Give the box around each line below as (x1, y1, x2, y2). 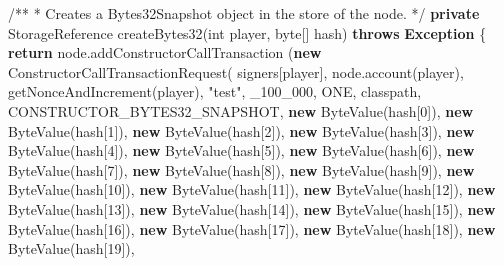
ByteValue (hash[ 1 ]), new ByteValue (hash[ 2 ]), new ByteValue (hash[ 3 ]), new (8, 120, 475, 141)
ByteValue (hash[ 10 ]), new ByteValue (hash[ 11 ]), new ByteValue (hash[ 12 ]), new (8, 179, 496, 200)
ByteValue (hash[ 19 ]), (8, 238, 135, 259)
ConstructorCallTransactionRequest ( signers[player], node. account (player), (8, 61, 464, 82)
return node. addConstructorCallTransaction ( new (8, 42, 322, 63)
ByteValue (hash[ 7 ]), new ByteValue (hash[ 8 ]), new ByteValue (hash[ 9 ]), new (8, 159, 475, 180)
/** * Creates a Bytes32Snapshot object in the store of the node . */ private (8, 3, 480, 23)
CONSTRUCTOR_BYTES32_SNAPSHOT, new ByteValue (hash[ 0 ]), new (8, 100, 474, 121)
